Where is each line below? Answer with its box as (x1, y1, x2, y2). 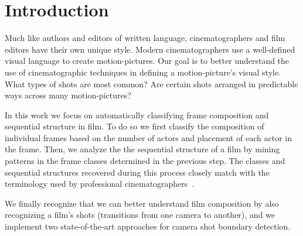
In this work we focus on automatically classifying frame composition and (5, 108, 269, 121)
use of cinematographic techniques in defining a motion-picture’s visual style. (5, 66, 281, 78)
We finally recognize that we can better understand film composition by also (5, 197, 279, 209)
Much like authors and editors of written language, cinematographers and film (5, 32, 285, 44)
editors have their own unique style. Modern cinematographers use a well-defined (5, 43, 295, 55)
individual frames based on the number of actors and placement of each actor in (5, 131, 292, 143)
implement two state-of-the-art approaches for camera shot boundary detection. (5, 220, 291, 232)
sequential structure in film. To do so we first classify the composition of (5, 120, 264, 132)
